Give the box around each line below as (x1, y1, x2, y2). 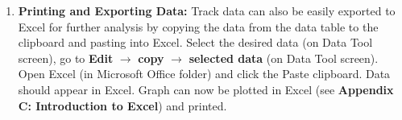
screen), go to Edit (18, 49, 114, 66)
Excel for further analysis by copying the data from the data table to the (18, 18, 379, 35)
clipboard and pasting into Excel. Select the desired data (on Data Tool (18, 34, 373, 51)
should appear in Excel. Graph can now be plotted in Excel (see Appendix (18, 81, 394, 97)
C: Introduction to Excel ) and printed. (18, 97, 227, 114)
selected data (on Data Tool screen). (189, 49, 379, 66)
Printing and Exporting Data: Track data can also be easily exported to (18, 2, 396, 19)
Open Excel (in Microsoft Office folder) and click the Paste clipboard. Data (18, 65, 391, 82)
